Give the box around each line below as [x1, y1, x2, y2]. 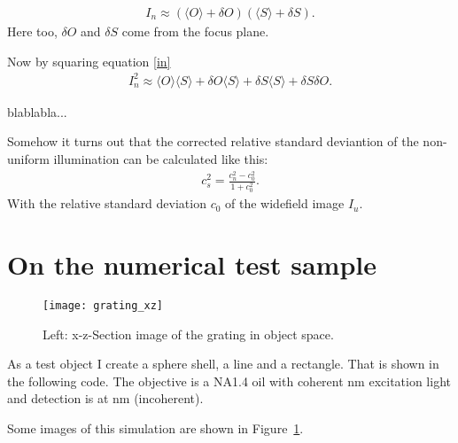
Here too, [7, 22, 58, 41]
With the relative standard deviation [7, 194, 206, 213]
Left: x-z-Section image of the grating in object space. [43, 324, 334, 343]
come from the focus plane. [121, 22, 269, 41]
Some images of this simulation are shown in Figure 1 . [7, 419, 304, 438]
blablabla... [7, 102, 67, 120]
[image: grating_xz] [43, 299, 164, 313]
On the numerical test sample [7, 246, 376, 283]
